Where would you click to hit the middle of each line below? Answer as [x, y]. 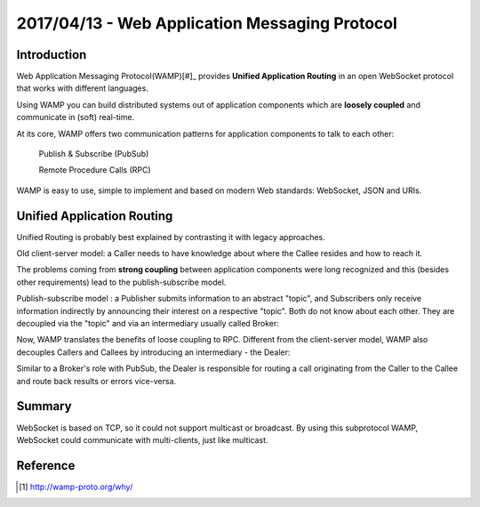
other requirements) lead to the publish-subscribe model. [121, 282]
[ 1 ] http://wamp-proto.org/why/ [76, 487]
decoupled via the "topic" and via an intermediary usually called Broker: [148, 324]
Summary [44, 406]
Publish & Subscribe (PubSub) [94, 154]
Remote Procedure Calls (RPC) [95, 170]
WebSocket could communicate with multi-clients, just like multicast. [142, 439]
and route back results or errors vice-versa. [96, 381]
